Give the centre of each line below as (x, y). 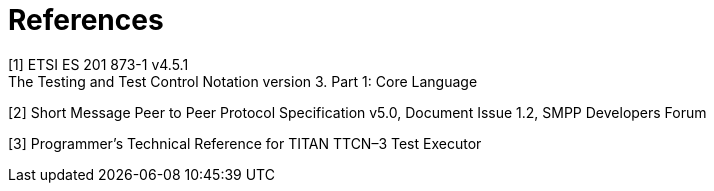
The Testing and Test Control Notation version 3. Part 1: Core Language (243, 81)
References (86, 20)
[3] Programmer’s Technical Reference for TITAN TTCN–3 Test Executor (245, 143)
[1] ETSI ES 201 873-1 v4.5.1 (98, 64)
